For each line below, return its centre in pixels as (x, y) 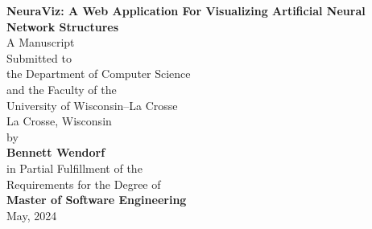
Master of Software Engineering (97, 200)
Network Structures (63, 26)
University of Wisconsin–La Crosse (92, 105)
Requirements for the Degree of (84, 184)
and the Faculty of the (62, 89)
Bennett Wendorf (56, 152)
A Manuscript (41, 42)
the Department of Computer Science (99, 74)
